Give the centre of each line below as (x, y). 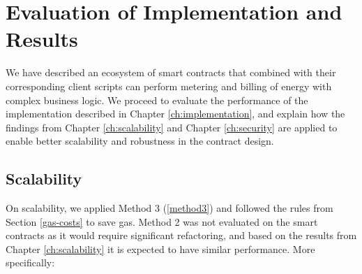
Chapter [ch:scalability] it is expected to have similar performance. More (160, 248)
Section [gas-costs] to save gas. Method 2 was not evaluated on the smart (162, 221)
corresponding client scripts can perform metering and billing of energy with (169, 86)
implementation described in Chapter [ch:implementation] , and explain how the (175, 114)
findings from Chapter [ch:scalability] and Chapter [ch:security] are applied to (172, 127)
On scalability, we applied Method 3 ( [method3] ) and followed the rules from (169, 208)
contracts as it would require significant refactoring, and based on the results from (181, 235)
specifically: (30, 262)
